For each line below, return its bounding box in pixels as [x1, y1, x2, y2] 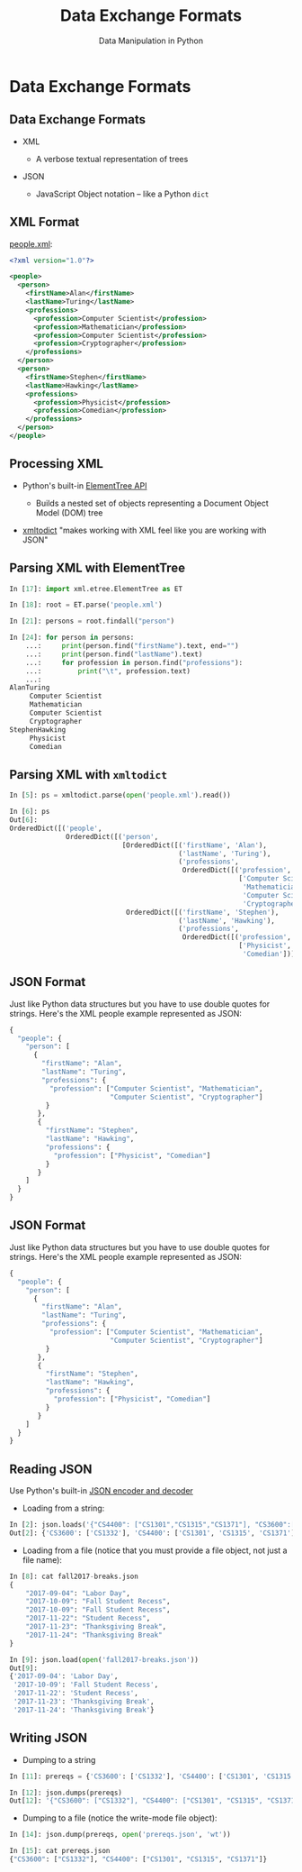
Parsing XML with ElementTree [9, 561, 186, 576]
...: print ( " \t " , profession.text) [25, 666, 191, 676]
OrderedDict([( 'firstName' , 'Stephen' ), [125, 908, 280, 917]
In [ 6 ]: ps [9, 808, 50, 817]
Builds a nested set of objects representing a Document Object [35, 498, 270, 508]
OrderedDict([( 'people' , [9, 824, 102, 833]
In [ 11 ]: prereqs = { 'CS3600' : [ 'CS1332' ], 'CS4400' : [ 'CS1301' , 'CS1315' [9, 1772, 296, 1781]
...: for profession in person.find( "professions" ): [25, 658, 244, 667]
